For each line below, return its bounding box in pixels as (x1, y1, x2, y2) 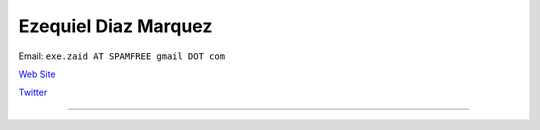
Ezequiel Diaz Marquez (18, 15, 213, 37)
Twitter (18, 86, 48, 99)
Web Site (18, 68, 56, 80)
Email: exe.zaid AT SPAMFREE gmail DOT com (18, 50, 225, 62)
